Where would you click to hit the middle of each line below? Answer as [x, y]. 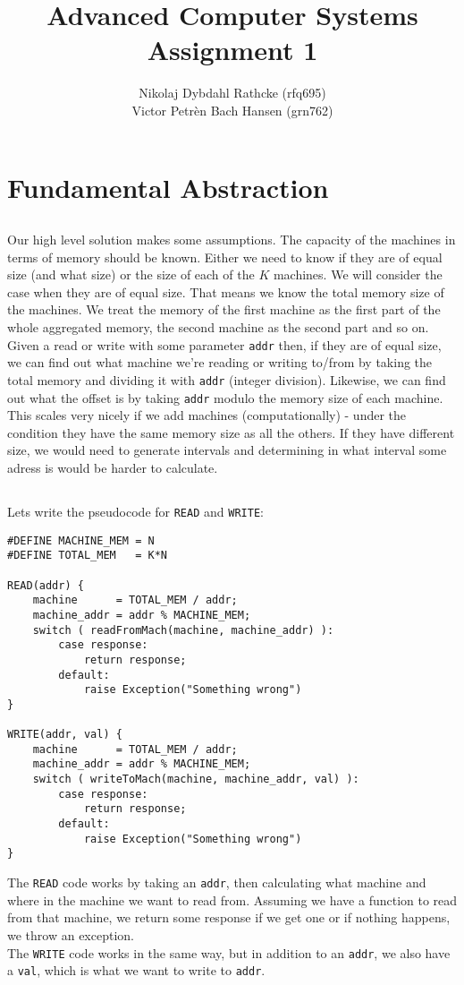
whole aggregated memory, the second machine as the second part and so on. [218, 327]
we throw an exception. [71, 934]
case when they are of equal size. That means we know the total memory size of [226, 291]
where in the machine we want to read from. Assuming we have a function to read [232, 899]
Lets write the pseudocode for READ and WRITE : [135, 511]
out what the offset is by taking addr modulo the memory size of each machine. [225, 397]
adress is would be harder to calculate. [113, 467]
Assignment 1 [232, 50]
